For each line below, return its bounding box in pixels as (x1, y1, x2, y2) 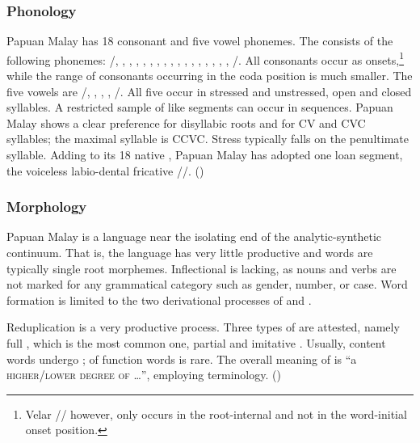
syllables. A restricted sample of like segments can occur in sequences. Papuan (6, 99, 393, 116)
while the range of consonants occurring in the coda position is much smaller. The (6, 67, 413, 84)
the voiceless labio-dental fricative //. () (6, 162, 204, 179)
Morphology (6, 196, 87, 217)
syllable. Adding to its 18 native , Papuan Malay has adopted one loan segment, (6, 146, 403, 163)
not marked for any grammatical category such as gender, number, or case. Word (6, 276, 408, 293)
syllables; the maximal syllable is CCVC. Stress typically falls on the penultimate (6, 130, 409, 147)
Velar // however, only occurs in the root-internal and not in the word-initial (25, 405, 407, 422)
